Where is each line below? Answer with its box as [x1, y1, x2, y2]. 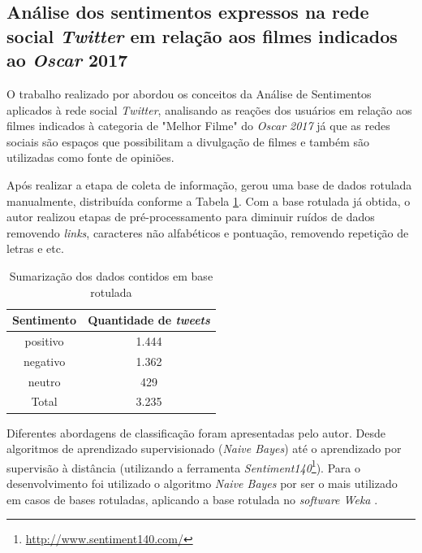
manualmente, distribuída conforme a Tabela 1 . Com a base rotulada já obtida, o [6, 192, 411, 209]
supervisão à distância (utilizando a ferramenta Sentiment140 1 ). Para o [6, 456, 360, 476]
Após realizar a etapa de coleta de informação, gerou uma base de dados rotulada [6, 176, 412, 193]
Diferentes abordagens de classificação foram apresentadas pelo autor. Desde [6, 424, 385, 441]
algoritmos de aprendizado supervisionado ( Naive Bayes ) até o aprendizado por [6, 440, 402, 457]
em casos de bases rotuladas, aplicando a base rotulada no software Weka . [6, 490, 378, 507]
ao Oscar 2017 [6, 47, 128, 72]
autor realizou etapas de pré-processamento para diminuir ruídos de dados [6, 208, 375, 225]
